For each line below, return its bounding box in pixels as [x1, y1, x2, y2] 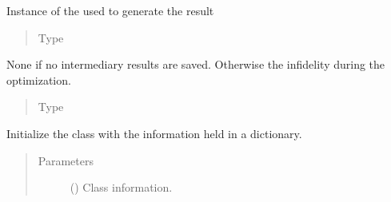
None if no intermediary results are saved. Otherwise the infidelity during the [6, 56, 385, 73]
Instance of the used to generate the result [6, 2, 214, 18]
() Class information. [70, 179, 173, 196]
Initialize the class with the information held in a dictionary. [6, 125, 302, 141]
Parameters [38, 152, 94, 168]
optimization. [6, 71, 71, 88]
